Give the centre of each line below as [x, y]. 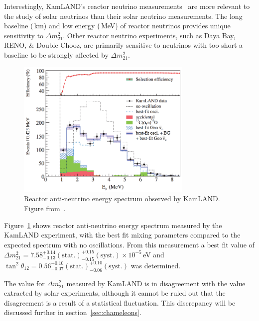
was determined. [156, 265]
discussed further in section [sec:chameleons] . [73, 312]
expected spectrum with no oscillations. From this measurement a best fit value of [129, 244]
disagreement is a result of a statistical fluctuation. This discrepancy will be [120, 302]
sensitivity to [24, 35]
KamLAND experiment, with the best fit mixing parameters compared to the [122, 235]
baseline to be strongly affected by [56, 54]
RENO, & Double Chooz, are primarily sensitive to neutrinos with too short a [124, 45]
